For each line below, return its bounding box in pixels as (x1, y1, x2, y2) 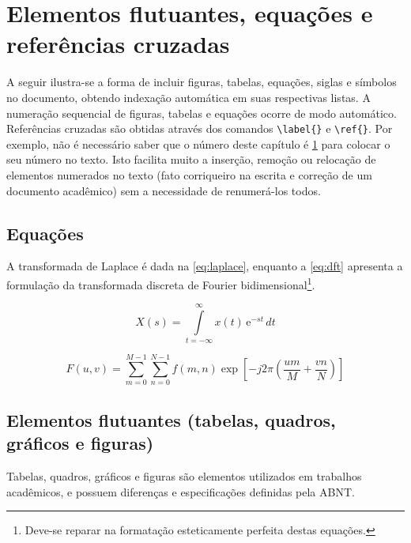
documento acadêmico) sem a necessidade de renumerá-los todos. (6, 182, 321, 198)
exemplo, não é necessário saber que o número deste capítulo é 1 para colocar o (6, 135, 390, 152)
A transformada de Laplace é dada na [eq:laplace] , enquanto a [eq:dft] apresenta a (6, 258, 403, 274)
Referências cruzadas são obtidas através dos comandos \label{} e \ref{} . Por (6, 120, 393, 137)
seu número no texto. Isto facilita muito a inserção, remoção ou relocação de (6, 151, 376, 168)
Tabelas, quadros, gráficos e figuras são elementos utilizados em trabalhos (6, 468, 362, 485)
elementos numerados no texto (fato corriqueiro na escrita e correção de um (6, 166, 372, 183)
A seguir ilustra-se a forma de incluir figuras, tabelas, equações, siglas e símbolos (6, 74, 397, 90)
